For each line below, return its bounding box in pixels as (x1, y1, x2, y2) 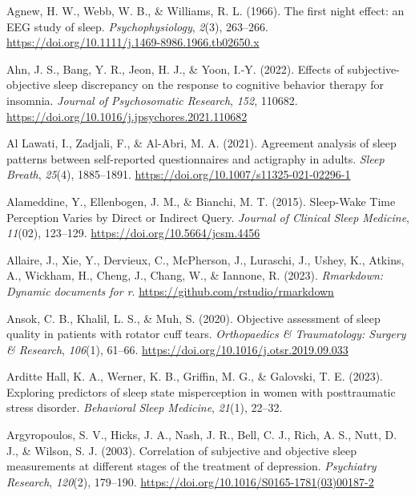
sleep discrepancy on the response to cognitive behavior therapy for (54, 76, 385, 93)
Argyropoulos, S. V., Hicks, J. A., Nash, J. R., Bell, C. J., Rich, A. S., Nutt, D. (6, 426, 397, 443)
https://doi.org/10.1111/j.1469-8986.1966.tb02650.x (6, 34, 260, 50)
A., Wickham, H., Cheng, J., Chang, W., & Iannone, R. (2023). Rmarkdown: (6, 267, 384, 284)
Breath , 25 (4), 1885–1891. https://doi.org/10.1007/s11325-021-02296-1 (6, 166, 351, 183)
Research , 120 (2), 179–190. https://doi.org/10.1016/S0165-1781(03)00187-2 (6, 473, 374, 490)
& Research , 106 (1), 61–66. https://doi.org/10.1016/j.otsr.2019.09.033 (6, 341, 349, 357)
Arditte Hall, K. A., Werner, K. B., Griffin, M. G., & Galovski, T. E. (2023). (6, 368, 383, 385)
